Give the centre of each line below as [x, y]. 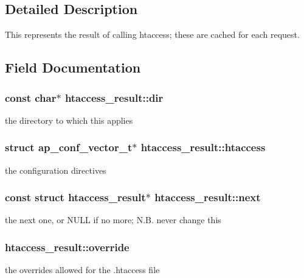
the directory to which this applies [69, 120]
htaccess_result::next [208, 197]
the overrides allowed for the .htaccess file [82, 270]
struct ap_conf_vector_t [69, 147]
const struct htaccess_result [75, 197]
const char [31, 97]
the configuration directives [56, 170]
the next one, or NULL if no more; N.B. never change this [113, 220]
